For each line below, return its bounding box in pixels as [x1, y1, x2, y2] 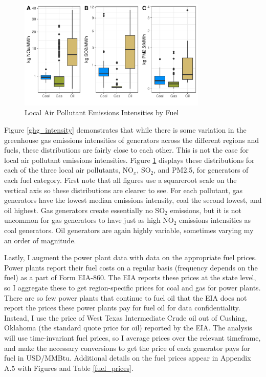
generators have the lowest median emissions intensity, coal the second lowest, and [4, 195, 262, 205]
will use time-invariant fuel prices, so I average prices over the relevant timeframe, [4, 332, 261, 343]
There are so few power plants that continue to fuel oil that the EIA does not [4, 292, 247, 303]
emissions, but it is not [170, 204, 241, 215]
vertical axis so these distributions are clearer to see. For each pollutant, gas [4, 184, 243, 195]
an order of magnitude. [4, 235, 76, 245]
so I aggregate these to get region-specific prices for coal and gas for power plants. [4, 282, 261, 292]
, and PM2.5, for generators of [153, 164, 249, 175]
